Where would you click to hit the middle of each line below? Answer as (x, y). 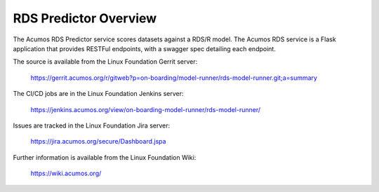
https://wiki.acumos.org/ (66, 173)
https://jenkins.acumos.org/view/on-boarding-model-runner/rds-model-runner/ (146, 109)
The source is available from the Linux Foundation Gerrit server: (105, 62)
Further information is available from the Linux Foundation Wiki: (105, 157)
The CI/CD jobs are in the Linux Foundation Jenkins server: (98, 94)
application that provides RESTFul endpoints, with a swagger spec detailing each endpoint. (145, 48)
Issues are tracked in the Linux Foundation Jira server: (92, 125)
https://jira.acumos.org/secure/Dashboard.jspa (98, 142)
